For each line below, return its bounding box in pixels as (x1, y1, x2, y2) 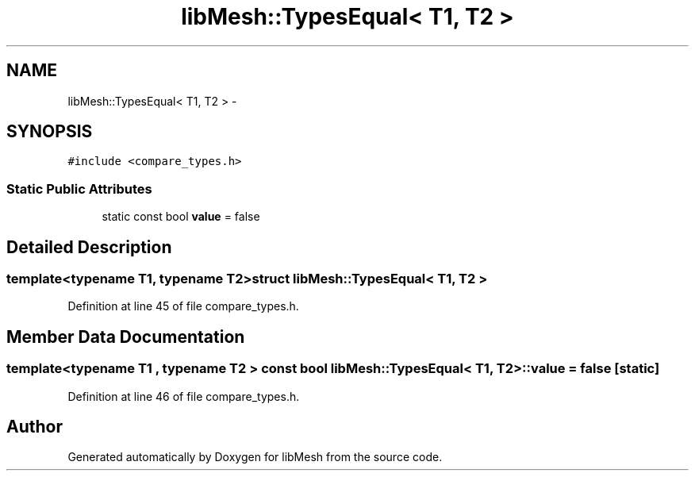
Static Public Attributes (6, 180, 152, 197)
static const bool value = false (102, 210, 260, 224)
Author (6, 417, 63, 437)
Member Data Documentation (6, 326, 245, 347)
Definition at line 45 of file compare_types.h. (67, 299, 299, 314)
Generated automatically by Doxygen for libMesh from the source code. (67, 450, 443, 464)
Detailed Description (6, 237, 172, 257)
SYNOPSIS (6, 121, 93, 142)
